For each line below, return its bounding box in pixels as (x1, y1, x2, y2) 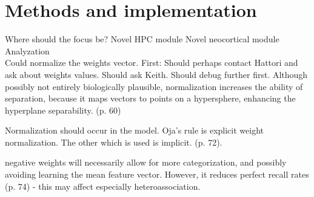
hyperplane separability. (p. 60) (5, 103, 121, 116)
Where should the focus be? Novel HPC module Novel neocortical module (5, 33, 279, 45)
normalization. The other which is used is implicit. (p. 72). (5, 135, 222, 148)
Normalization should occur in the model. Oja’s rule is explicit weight (5, 124, 264, 137)
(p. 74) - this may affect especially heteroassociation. (5, 179, 201, 192)
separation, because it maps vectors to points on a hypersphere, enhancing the (5, 92, 296, 105)
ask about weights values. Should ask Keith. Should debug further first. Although (5, 68, 308, 80)
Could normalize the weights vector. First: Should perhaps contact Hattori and (5, 56, 298, 69)
